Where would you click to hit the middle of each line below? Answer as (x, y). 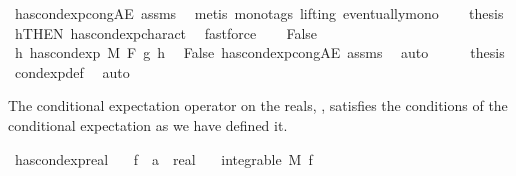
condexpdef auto (72, 71)
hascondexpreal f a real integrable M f (163, 158)
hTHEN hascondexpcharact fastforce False (166, 32)
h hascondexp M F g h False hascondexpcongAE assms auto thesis (259, 52)
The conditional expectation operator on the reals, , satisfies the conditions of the (258, 105)
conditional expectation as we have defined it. (148, 124)
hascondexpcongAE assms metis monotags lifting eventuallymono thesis (259, 13)
